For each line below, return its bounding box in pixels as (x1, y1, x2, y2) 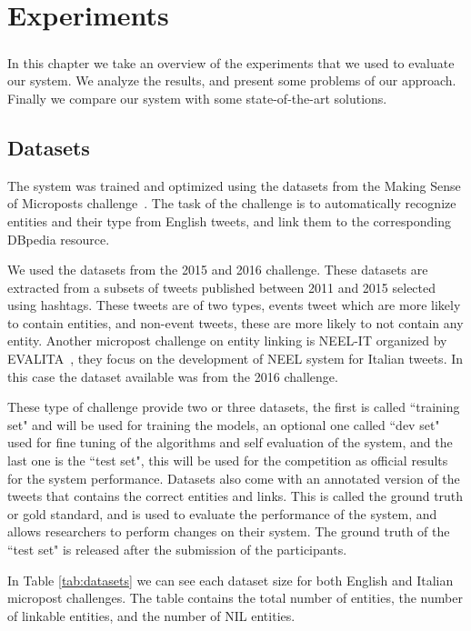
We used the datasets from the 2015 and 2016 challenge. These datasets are (7, 260, 428, 279)
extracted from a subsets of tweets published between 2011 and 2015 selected (7, 277, 436, 296)
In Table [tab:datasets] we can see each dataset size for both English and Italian (7, 570, 454, 589)
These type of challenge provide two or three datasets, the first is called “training (7, 397, 460, 416)
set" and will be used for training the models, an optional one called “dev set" (7, 415, 440, 434)
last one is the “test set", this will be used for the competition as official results (7, 451, 448, 470)
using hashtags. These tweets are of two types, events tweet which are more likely (7, 295, 461, 315)
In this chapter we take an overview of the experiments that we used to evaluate (7, 53, 455, 72)
